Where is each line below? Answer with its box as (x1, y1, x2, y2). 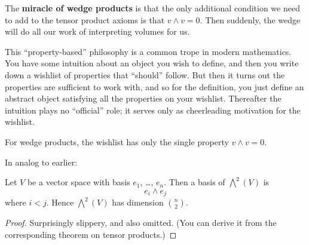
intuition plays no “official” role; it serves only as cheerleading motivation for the (5, 103, 301, 116)
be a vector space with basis (27, 176, 130, 188)
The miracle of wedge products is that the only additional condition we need (5, 2, 300, 14)
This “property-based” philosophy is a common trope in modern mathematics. (5, 45, 292, 57)
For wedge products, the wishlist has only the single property (5, 135, 229, 148)
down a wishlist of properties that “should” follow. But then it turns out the (5, 68, 285, 81)
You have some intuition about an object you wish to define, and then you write (5, 57, 299, 69)
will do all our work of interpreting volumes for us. (5, 25, 190, 38)
